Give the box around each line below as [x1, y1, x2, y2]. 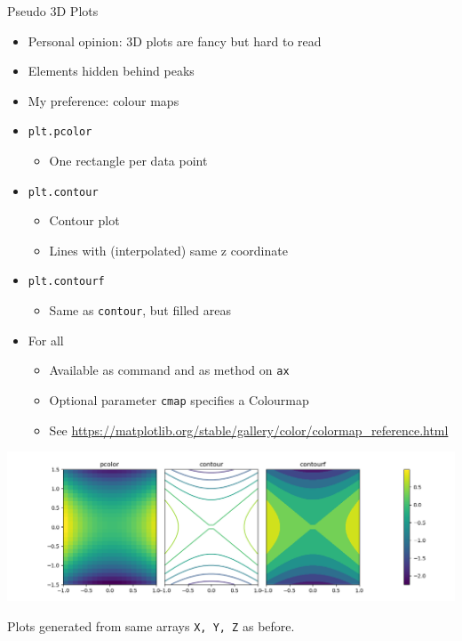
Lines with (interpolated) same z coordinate [49, 240, 288, 259]
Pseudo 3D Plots [7, 2, 99, 20]
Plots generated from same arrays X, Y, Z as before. [7, 616, 295, 635]
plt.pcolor [28, 126, 92, 139]
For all [28, 330, 64, 349]
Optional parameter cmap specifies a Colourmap [49, 391, 309, 410]
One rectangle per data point [49, 151, 208, 170]
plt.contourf [28, 275, 105, 288]
